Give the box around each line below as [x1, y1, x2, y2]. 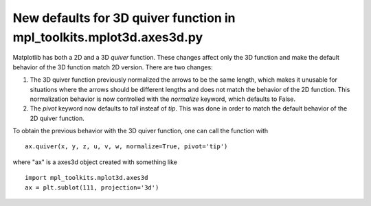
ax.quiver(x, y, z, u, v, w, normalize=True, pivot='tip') [25, 143, 228, 150]
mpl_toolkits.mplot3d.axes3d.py [12, 30, 203, 45]
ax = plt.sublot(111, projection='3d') [25, 183, 159, 192]
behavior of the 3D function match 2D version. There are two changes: [12, 62, 213, 71]
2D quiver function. [30, 114, 85, 122]
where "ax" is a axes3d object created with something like [12, 158, 178, 166]
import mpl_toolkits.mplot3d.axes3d [25, 174, 148, 182]
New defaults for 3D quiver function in [12, 10, 236, 25]
